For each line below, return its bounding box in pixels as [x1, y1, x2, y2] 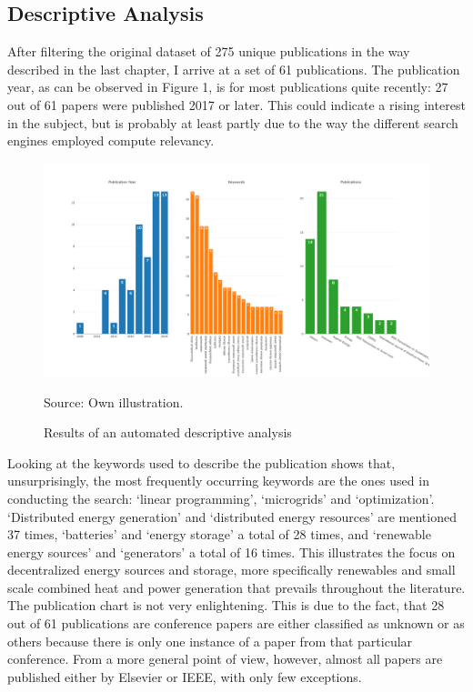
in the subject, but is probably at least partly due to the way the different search [7, 113, 458, 132]
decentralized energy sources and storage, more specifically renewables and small [7, 560, 456, 579]
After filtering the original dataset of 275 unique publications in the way [7, 42, 410, 61]
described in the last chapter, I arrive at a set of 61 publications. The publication [7, 59, 460, 78]
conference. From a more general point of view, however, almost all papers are [7, 649, 443, 668]
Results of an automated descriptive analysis [44, 423, 292, 442]
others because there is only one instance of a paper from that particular [7, 631, 413, 650]
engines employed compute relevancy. [7, 131, 215, 150]
